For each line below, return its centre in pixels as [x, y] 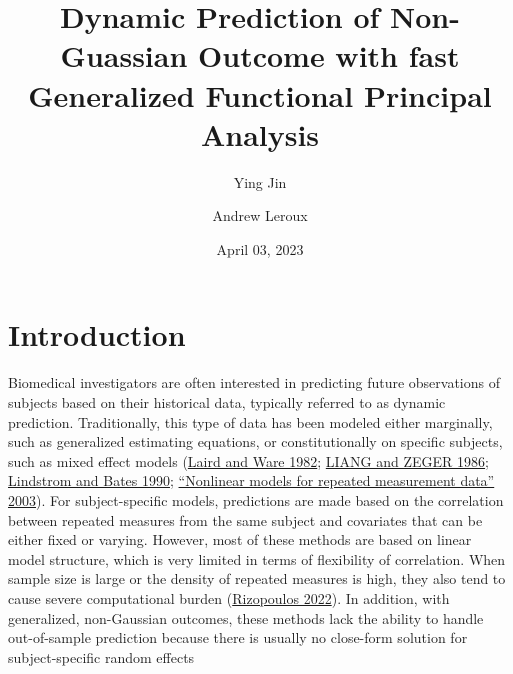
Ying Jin [260, 181]
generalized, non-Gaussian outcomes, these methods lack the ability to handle [246, 617]
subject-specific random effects [101, 656]
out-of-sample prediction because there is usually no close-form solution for [238, 637]
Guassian [124, 55]
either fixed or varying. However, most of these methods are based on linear [240, 539]
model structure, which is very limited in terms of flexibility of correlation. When [257, 558]
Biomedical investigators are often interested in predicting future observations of [254, 382]
